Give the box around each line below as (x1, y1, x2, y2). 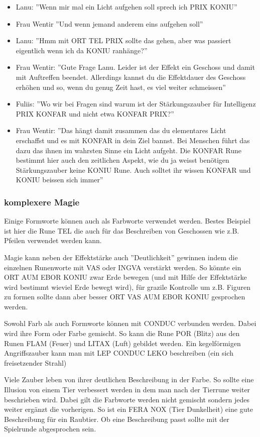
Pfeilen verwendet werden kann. (4, 235, 102, 246)
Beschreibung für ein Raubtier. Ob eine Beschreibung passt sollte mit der (4, 413, 229, 424)
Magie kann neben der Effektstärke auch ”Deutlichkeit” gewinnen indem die (4, 252, 238, 262)
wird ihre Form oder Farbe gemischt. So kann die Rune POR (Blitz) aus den (4, 328, 240, 339)
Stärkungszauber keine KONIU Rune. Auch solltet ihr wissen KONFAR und (16, 164, 251, 175)
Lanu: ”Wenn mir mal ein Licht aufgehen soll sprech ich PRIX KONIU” (16, 2, 237, 12)
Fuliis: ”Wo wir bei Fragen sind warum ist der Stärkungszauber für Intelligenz (16, 98, 256, 109)
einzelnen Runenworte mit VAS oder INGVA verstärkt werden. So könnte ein (4, 262, 241, 272)
